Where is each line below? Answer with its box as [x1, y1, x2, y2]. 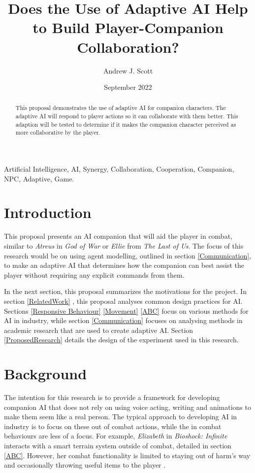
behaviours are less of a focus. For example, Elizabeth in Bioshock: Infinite [4, 431, 227, 441]
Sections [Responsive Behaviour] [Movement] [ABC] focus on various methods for [4, 305, 249, 316]
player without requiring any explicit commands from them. [4, 269, 185, 280]
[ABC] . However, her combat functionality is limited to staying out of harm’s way [4, 450, 251, 460]
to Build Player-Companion [32, 17, 223, 37]
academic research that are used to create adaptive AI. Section [4, 325, 193, 335]
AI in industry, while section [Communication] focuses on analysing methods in [4, 315, 243, 326]
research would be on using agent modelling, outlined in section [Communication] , [4, 250, 252, 260]
